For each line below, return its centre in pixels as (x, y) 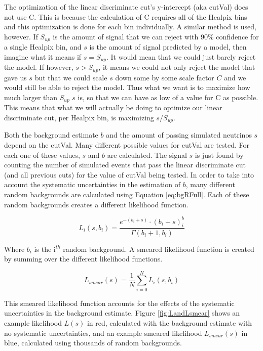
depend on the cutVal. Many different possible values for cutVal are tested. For (127, 145)
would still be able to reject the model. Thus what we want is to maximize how (127, 87)
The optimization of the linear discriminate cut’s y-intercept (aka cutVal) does (126, 7)
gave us (15, 77)
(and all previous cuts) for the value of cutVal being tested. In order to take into (129, 174)
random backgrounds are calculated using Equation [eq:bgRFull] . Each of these (127, 194)
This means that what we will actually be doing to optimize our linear (113, 107)
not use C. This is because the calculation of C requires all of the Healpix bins (126, 16)
